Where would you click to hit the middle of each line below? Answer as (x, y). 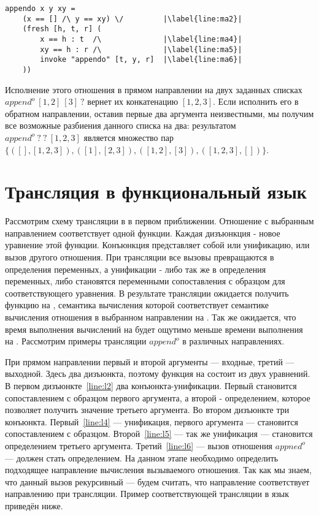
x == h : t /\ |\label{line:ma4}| (141, 39)
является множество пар (129, 137)
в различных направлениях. (233, 341)
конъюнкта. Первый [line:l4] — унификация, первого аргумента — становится (152, 421)
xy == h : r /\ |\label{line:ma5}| (141, 49)
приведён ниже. (34, 505)
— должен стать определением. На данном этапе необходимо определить (142, 457)
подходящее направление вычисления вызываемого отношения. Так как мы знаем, (158, 470)
